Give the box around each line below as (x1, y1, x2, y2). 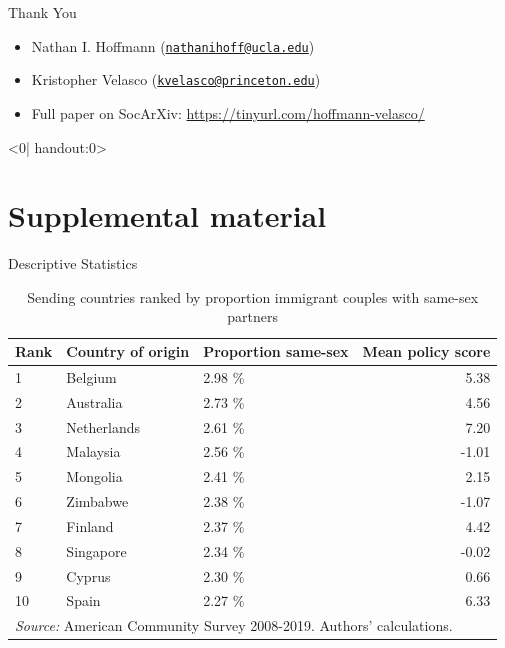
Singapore (66, 540, 127, 561)
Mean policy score (362, 341, 491, 361)
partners (227, 306, 279, 327)
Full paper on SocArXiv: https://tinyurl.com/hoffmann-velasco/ (31, 102, 425, 123)
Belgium (66, 366, 117, 387)
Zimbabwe (66, 491, 129, 512)
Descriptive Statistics (8, 253, 138, 274)
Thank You (8, 2, 77, 22)
